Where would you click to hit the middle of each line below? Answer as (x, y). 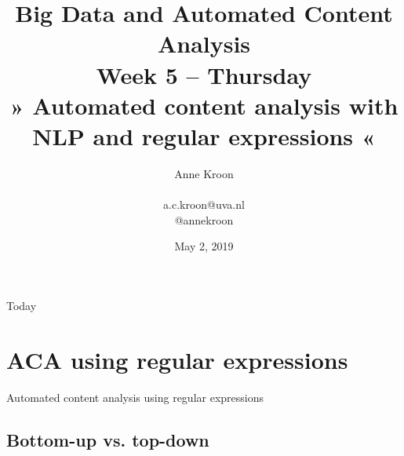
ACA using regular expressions (177, 359)
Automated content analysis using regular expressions (135, 397)
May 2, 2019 (204, 246)
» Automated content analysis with (204, 105)
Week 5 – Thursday (204, 74)
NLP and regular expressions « (204, 135)
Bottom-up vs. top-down (108, 439)
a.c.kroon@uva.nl (204, 204)
